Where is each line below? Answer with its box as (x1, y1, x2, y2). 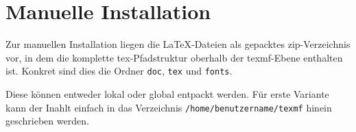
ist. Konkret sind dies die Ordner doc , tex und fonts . (5, 64, 233, 78)
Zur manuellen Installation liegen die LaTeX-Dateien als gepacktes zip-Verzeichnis (5, 37, 351, 51)
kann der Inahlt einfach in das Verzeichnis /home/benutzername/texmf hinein (5, 100, 332, 114)
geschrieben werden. (5, 114, 89, 128)
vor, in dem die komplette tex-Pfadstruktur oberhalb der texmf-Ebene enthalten (5, 50, 343, 64)
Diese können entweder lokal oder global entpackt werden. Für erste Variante (5, 86, 329, 101)
